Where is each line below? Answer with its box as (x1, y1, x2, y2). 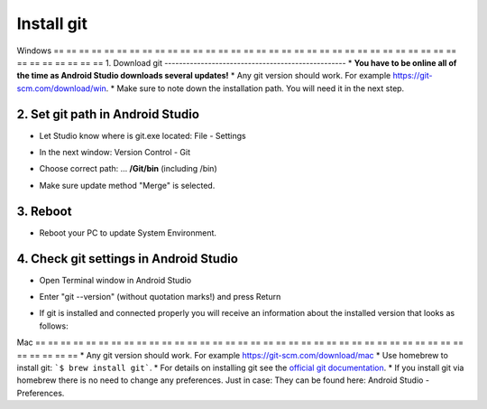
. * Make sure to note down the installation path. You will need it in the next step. (106, 82, 405, 94)
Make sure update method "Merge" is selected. (39, 180, 216, 191)
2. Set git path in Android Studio (16, 107, 200, 122)
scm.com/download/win (16, 82, 107, 94)
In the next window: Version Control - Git (39, 147, 191, 158)
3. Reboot (16, 203, 72, 218)
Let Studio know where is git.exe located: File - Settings (39, 130, 247, 141)
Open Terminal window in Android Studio (39, 274, 192, 285)
